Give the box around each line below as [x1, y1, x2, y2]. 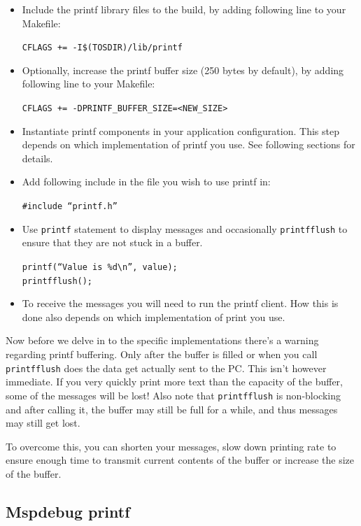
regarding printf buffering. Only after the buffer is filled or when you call [6, 347, 318, 362]
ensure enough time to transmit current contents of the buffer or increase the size [6, 453, 354, 467]
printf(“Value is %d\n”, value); [22, 262, 178, 272]
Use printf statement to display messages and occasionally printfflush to [22, 221, 348, 236]
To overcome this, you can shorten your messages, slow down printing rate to [6, 439, 337, 453]
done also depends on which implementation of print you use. [22, 309, 285, 324]
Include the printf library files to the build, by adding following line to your [22, 2, 346, 16]
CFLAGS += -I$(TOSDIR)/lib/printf [22, 43, 183, 53]
